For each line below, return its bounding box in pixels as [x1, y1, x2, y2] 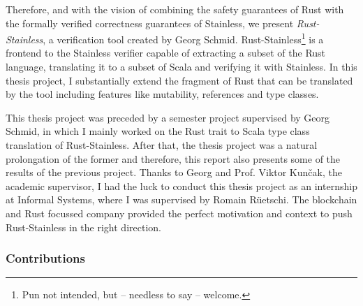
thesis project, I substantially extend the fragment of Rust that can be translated [6, 73, 353, 87]
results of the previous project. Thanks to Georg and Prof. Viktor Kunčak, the [6, 165, 342, 180]
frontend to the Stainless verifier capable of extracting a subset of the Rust [6, 45, 326, 60]
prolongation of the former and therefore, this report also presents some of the [6, 151, 341, 166]
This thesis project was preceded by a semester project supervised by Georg [6, 110, 330, 124]
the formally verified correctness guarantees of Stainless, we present [6, 15, 294, 30]
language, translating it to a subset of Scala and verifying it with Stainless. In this [6, 59, 357, 74]
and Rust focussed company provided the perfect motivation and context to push [6, 205, 353, 220]
